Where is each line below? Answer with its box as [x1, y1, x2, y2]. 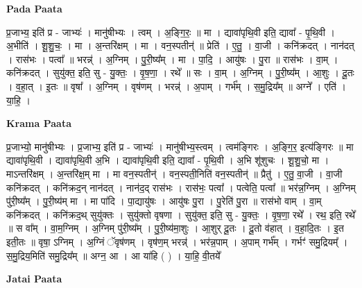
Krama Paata [6, 116, 71, 130]
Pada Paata [6, 1, 62, 15]
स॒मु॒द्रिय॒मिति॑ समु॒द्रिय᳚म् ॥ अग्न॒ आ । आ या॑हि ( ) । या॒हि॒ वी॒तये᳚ [6, 248, 221, 262]
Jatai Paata [6, 271, 62, 286]
